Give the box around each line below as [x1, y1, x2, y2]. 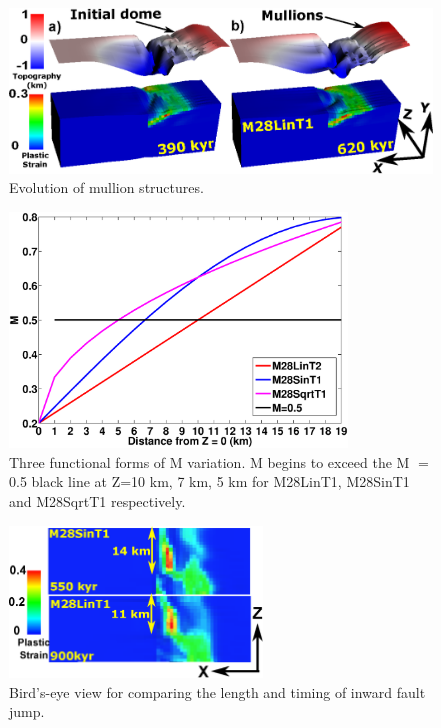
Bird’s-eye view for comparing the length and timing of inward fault [9, 681, 426, 702]
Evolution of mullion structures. [9, 177, 204, 198]
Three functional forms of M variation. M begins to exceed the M [9, 451, 410, 472]
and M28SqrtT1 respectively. [9, 490, 186, 511]
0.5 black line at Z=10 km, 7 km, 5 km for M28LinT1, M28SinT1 [9, 471, 410, 492]
